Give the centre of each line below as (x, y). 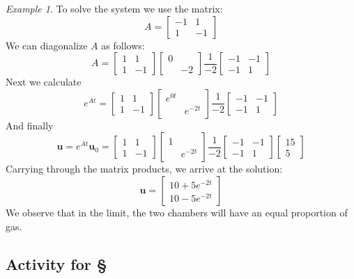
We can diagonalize (47, 45)
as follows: (123, 45)
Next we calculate (44, 82)
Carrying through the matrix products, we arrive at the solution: (144, 169)
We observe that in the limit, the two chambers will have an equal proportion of (177, 212)
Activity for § (56, 263)
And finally (30, 125)
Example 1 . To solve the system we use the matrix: (114, 8)
